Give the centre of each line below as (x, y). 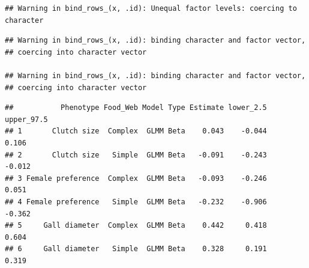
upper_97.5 (26, 119)
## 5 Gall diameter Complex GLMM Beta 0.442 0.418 (136, 226)
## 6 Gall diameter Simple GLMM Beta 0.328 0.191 (136, 249)
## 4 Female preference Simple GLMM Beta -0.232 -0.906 (136, 202)
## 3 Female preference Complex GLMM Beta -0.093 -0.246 (136, 178)
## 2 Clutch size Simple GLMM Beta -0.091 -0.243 (136, 155)
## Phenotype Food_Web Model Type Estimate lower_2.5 (136, 108)
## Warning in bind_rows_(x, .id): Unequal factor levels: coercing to (151, 8)
